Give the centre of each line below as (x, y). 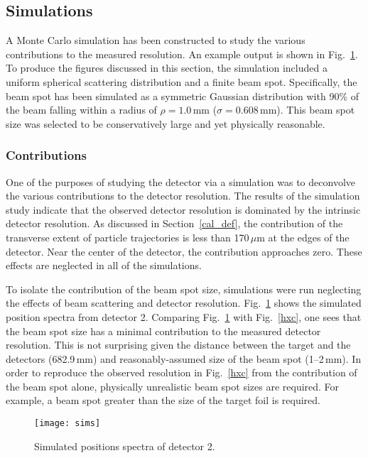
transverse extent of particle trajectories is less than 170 (128, 237)
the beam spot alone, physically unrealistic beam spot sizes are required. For (173, 386)
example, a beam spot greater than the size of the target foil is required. (163, 400)
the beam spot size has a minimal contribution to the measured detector (163, 331)
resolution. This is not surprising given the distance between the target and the (178, 345)
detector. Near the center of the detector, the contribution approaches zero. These (184, 251)
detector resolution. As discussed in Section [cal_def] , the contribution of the (174, 223)
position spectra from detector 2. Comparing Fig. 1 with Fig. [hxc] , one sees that (184, 316)
